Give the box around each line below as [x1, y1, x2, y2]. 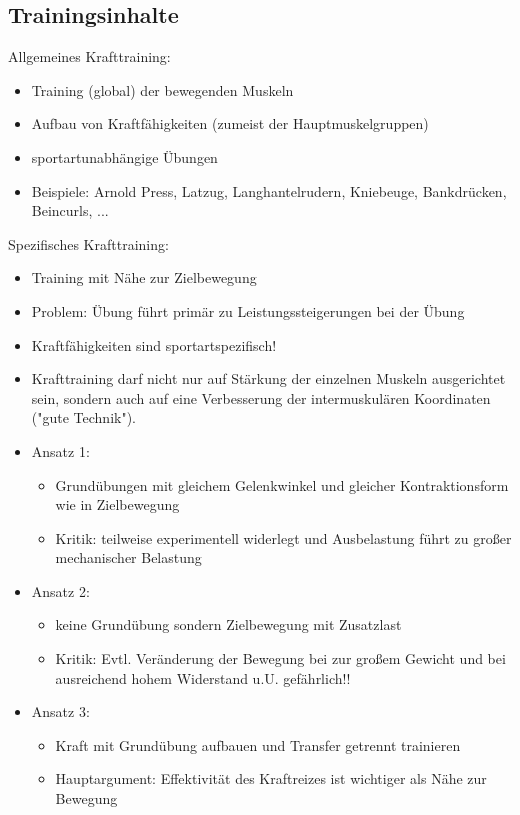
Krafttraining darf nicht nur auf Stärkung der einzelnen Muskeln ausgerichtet [31, 368, 506, 389]
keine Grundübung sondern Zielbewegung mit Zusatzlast [55, 614, 402, 635]
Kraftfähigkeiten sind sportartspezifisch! [31, 334, 277, 355]
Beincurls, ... [31, 200, 109, 221]
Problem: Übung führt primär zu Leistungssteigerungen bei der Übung [31, 300, 465, 321]
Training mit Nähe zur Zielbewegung [31, 267, 257, 288]
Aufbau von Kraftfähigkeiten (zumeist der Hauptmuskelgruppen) [31, 113, 429, 134]
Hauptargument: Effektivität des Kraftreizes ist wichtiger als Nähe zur [55, 768, 487, 789]
